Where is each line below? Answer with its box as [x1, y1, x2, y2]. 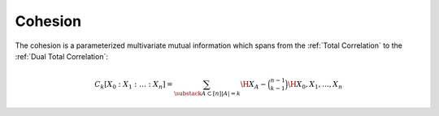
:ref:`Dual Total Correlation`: [15, 51, 109, 61]
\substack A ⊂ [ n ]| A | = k [173, 89, 241, 97]
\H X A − [240, 79, 267, 91]
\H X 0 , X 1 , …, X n [287, 79, 343, 91]
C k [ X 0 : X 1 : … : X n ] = [94, 79, 173, 91]
